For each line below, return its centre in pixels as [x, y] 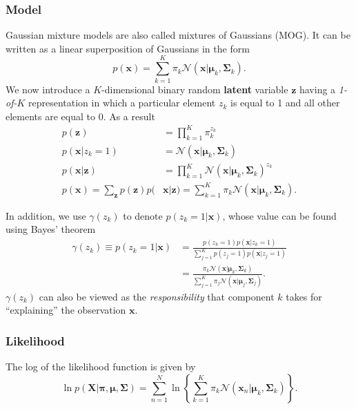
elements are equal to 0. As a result [80, 116]
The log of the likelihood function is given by [101, 367]
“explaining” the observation [66, 310]
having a [317, 89]
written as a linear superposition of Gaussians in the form [128, 48]
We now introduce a [48, 89]
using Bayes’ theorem [51, 229]
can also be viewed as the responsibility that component [157, 296]
